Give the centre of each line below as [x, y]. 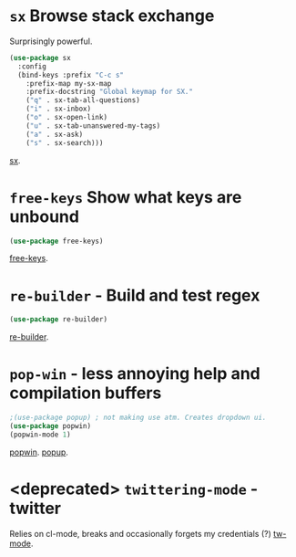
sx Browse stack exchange [112, 16]
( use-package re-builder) [58, 320]
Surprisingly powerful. [51, 41]
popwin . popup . [39, 452]
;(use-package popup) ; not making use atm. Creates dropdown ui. [138, 418]
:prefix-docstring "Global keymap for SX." [110, 92]
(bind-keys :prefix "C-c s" [71, 75]
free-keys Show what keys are [126, 197]
